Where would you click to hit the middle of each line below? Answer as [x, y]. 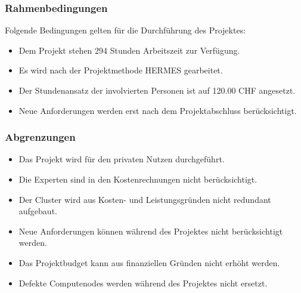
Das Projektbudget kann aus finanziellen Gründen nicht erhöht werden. [149, 262]
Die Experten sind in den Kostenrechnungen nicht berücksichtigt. [138, 179]
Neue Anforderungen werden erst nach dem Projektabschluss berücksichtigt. [158, 110]
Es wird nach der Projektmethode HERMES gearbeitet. [121, 70]
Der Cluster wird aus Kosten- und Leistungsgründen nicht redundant [145, 199]
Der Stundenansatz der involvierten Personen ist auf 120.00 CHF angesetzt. [157, 90]
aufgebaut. [38, 211]
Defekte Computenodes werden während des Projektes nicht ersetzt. [143, 283]
